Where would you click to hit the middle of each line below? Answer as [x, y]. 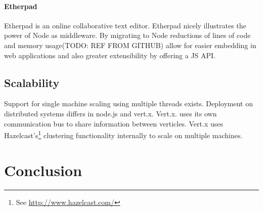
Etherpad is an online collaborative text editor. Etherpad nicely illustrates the [125, 25]
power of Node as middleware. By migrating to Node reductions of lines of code [127, 35]
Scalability [32, 82]
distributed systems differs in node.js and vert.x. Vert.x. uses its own [111, 113]
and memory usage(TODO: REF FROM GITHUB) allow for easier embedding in [130, 45]
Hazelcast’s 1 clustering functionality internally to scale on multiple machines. [123, 134]
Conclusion [43, 170]
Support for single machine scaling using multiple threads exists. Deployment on [128, 103]
